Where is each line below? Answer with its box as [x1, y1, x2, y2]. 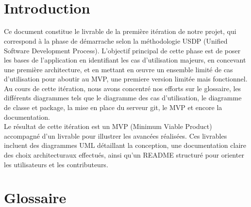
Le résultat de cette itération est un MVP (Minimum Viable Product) [4, 121, 212, 131]
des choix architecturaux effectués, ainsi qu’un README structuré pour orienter [4, 150, 244, 160]
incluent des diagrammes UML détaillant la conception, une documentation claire [4, 140, 246, 150]
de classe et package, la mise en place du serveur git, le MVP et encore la [4, 102, 222, 112]
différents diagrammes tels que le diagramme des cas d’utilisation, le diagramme [4, 93, 242, 103]
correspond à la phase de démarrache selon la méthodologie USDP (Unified [4, 35, 228, 46]
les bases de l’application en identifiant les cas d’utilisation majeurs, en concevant [4, 55, 246, 65]
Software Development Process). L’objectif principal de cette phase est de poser [4, 45, 241, 55]
